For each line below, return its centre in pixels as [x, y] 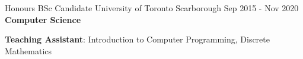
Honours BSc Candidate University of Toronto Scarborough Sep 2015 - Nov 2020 [152, 8]
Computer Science [43, 19]
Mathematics [28, 50]
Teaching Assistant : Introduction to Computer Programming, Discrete [137, 39]
